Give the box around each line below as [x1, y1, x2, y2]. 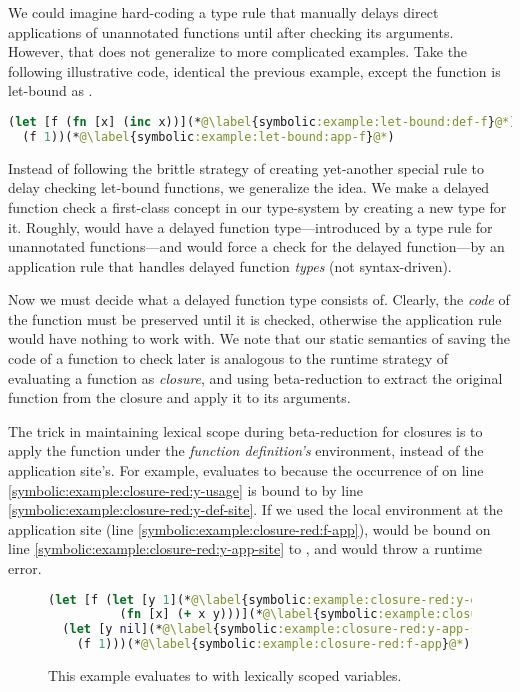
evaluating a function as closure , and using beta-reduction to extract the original [8, 367, 503, 388]
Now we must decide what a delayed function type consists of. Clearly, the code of [8, 289, 510, 310]
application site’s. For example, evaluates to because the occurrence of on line [8, 460, 484, 481]
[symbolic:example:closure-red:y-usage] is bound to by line [8, 479, 364, 500]
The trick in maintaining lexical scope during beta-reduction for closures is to [8, 420, 483, 441]
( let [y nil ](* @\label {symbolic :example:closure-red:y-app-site [62, 622, 500, 637]
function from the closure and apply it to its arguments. [8, 387, 351, 408]
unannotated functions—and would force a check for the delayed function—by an [8, 236, 505, 257]
